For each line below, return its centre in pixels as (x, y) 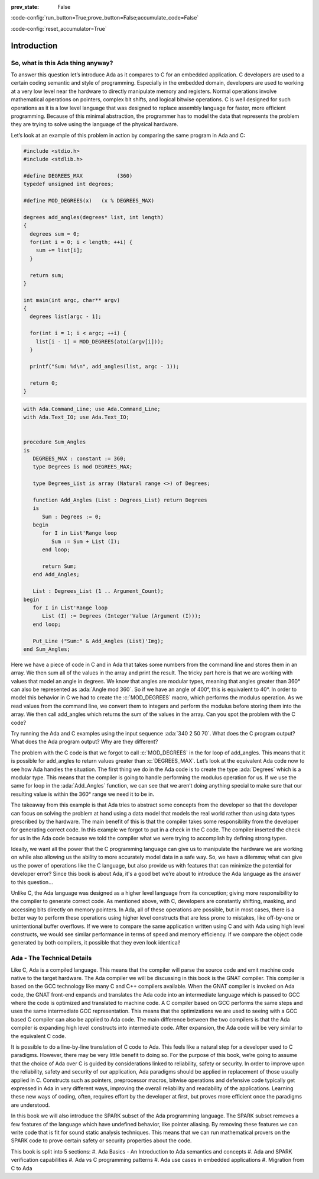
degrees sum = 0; (55, 234)
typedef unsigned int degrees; (69, 184)
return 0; (44, 383)
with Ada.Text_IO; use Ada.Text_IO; (77, 417)
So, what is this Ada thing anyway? (62, 63)
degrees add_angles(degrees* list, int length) (93, 217)
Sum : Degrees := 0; (72, 516)
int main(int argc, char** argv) (72, 300)
